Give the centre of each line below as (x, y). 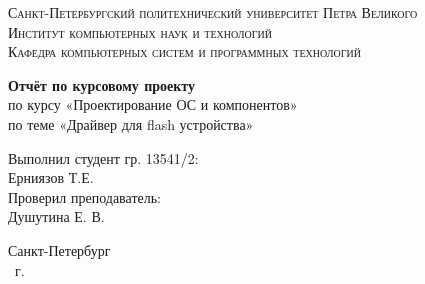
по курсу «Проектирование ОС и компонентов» (153, 104)
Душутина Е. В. (56, 216)
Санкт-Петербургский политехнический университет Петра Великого (213, 12)
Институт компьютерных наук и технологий (140, 31)
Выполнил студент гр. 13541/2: (103, 157)
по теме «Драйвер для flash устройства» (131, 123)
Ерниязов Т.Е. (51, 177)
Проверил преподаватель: (84, 196)
